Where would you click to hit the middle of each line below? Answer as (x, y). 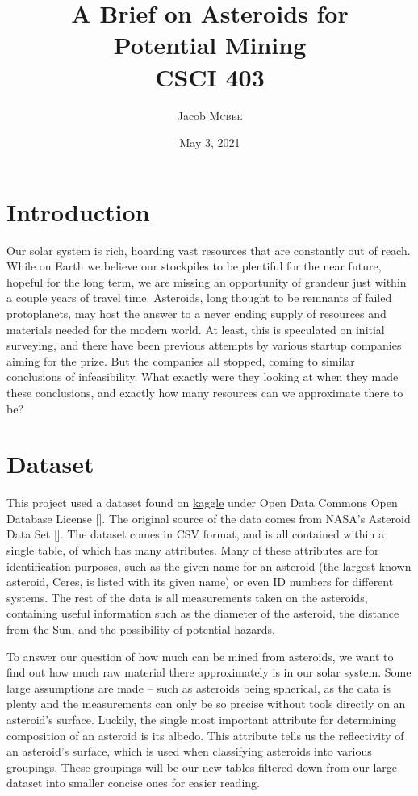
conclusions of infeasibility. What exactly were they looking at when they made (203, 377)
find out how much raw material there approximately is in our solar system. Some (209, 672)
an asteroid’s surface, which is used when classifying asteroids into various (189, 751)
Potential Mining (210, 45)
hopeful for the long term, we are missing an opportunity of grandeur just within (207, 281)
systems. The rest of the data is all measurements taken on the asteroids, (187, 597)
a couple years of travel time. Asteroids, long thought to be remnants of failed (199, 297)
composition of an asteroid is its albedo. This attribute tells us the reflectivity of (205, 735)
